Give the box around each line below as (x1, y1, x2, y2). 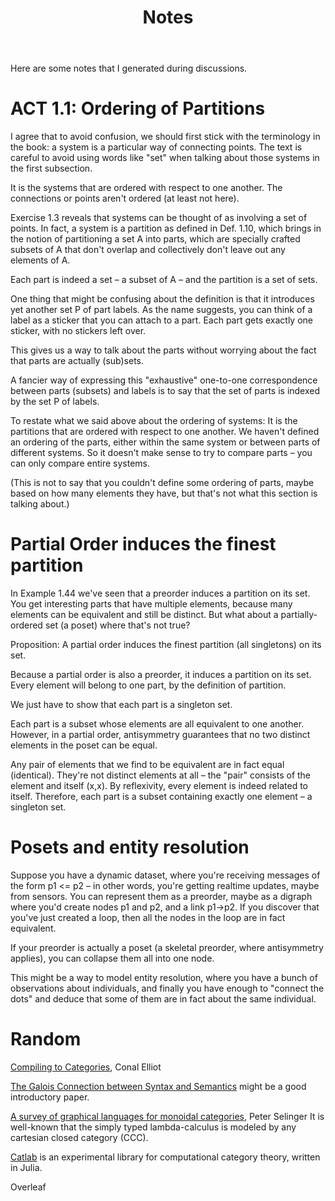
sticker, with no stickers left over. (10, 325, 147, 337)
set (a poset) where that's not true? (44, 619, 191, 631)
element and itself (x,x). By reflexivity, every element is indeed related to (10, 780, 308, 792)
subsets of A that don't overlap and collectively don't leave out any (10, 244, 286, 256)
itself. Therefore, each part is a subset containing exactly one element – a (10, 791, 313, 803)
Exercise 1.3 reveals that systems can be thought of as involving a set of (10, 212, 308, 224)
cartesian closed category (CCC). (10, 1131, 149, 1143)
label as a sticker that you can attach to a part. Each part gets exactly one (10, 314, 314, 326)
